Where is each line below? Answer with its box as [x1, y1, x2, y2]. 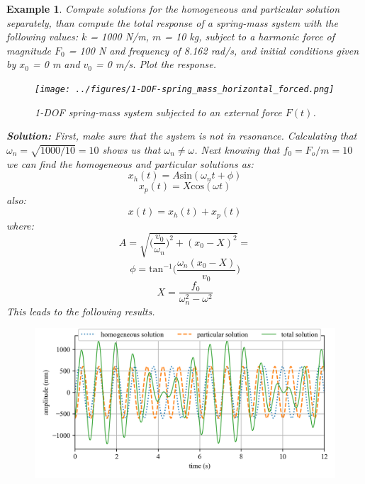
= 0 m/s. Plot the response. [96, 57, 217, 72]
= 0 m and [32, 57, 80, 72]
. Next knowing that [194, 142, 280, 157]
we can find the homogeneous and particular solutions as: [6, 156, 254, 171]
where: [6, 218, 34, 232]
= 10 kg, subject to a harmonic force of [164, 29, 335, 44]
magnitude [6, 43, 51, 57]
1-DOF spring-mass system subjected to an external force [35, 104, 282, 119]
